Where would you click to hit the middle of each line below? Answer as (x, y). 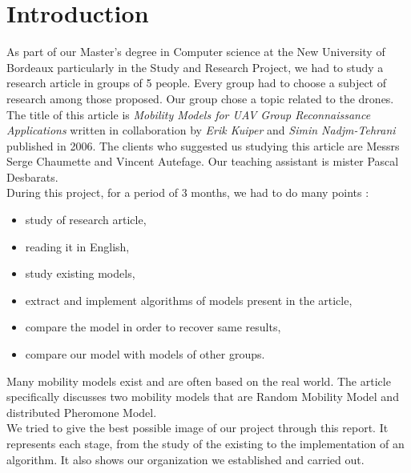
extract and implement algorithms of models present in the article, (189, 300)
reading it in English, (77, 246)
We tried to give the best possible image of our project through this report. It (197, 428)
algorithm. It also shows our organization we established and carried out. (185, 459)
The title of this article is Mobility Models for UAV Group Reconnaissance (189, 114)
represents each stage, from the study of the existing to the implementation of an (205, 443)
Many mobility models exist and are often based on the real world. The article (199, 381)
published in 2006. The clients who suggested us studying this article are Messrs (203, 145)
